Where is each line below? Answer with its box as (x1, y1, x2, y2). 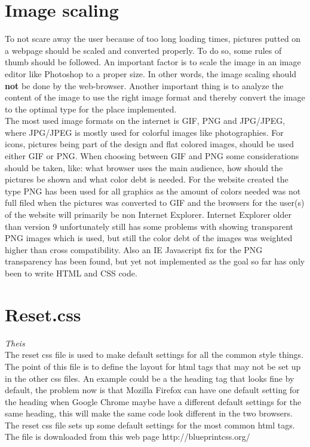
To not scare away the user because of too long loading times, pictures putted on (5, 32, 301, 45)
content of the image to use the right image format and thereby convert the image (5, 91, 305, 104)
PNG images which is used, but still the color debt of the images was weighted (5, 232, 293, 244)
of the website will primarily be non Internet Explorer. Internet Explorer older (5, 208, 291, 221)
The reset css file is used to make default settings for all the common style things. (5, 348, 304, 361)
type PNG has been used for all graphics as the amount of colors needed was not (5, 184, 301, 197)
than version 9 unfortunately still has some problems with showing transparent (5, 220, 293, 232)
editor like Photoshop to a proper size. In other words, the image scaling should (5, 67, 297, 80)
